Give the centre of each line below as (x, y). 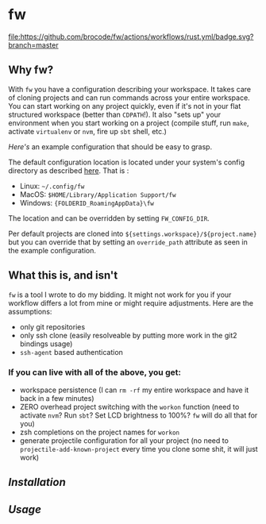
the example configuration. (52, 250)
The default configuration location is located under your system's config (126, 162)
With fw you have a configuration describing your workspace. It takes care (130, 89)
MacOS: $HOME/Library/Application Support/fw (98, 194)
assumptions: (30, 311)
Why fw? (31, 70)
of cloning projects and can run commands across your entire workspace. (129, 98)
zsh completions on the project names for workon (100, 432)
